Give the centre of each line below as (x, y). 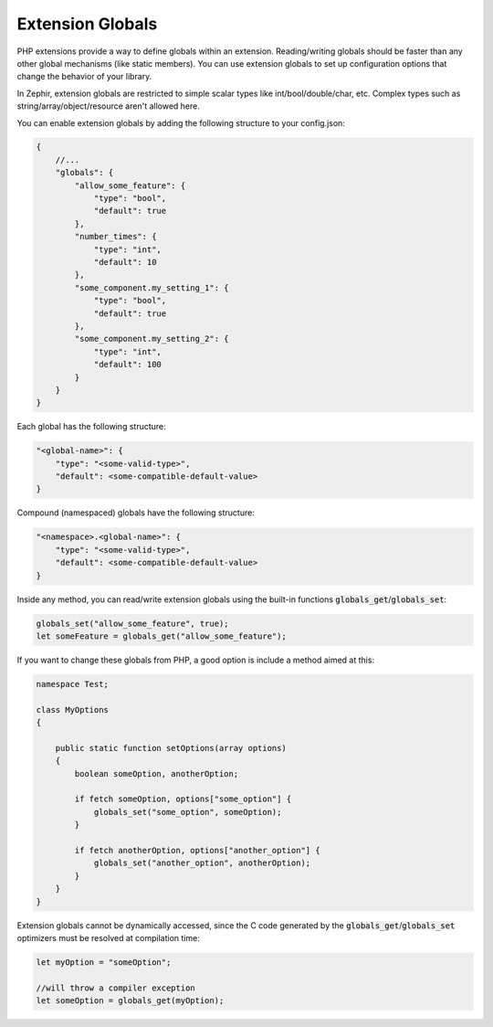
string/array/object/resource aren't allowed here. (108, 106)
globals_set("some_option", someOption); (188, 812)
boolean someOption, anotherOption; (157, 773)
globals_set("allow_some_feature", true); (132, 623)
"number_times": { (115, 237)
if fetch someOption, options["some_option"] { (183, 799)
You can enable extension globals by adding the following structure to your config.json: (181, 122)
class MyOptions (73, 709)
